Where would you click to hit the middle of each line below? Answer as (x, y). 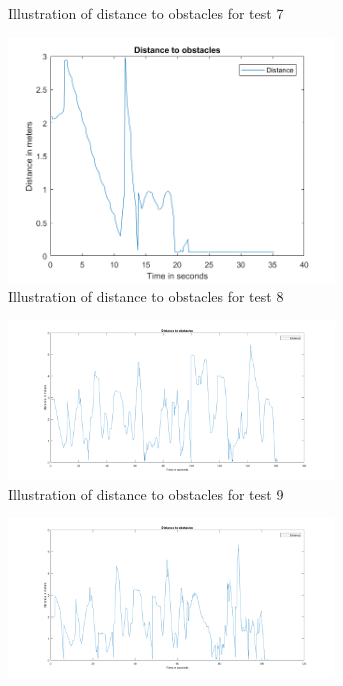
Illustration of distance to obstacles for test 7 (146, 13)
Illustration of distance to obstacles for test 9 (146, 493)
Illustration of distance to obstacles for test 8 (146, 296)
